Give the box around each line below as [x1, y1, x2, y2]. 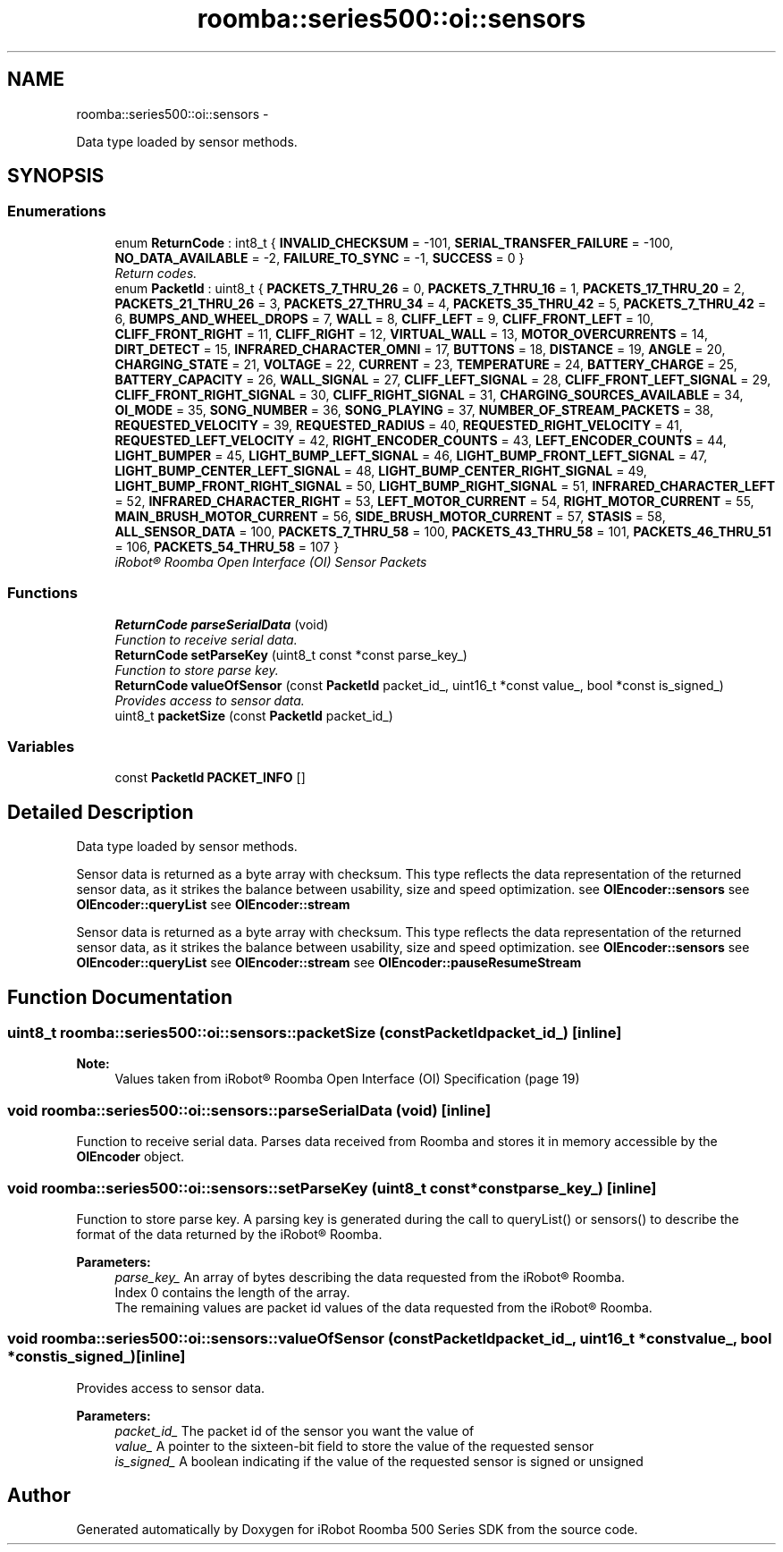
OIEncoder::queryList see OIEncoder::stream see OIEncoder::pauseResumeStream [76, 955, 582, 971]
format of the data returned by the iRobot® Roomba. [76, 1226, 383, 1242]
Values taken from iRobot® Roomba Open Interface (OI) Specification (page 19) [114, 1071, 580, 1087]
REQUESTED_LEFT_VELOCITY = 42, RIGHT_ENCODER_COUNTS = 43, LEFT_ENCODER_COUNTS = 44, [114, 432, 727, 448]
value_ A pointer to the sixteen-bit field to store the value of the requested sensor [114, 1438, 594, 1454]
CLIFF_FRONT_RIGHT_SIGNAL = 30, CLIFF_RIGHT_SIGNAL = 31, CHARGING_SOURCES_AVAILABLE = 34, [114, 386, 744, 402]
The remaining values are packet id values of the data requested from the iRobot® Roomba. [114, 1299, 652, 1315]
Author [7, 1484, 71, 1507]
